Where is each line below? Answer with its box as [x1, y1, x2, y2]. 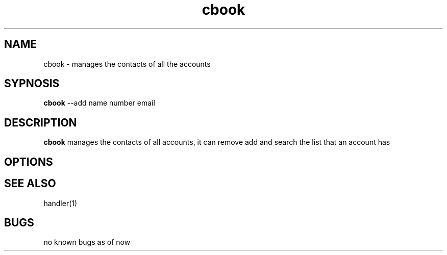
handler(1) [43, 198, 78, 208]
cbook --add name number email [43, 98, 155, 108]
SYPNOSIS [4, 77, 60, 90]
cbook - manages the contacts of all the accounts [43, 59, 211, 68]
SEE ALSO [4, 177, 56, 190]
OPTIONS [4, 155, 53, 168]
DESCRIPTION [4, 116, 77, 129]
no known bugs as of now [43, 238, 131, 247]
